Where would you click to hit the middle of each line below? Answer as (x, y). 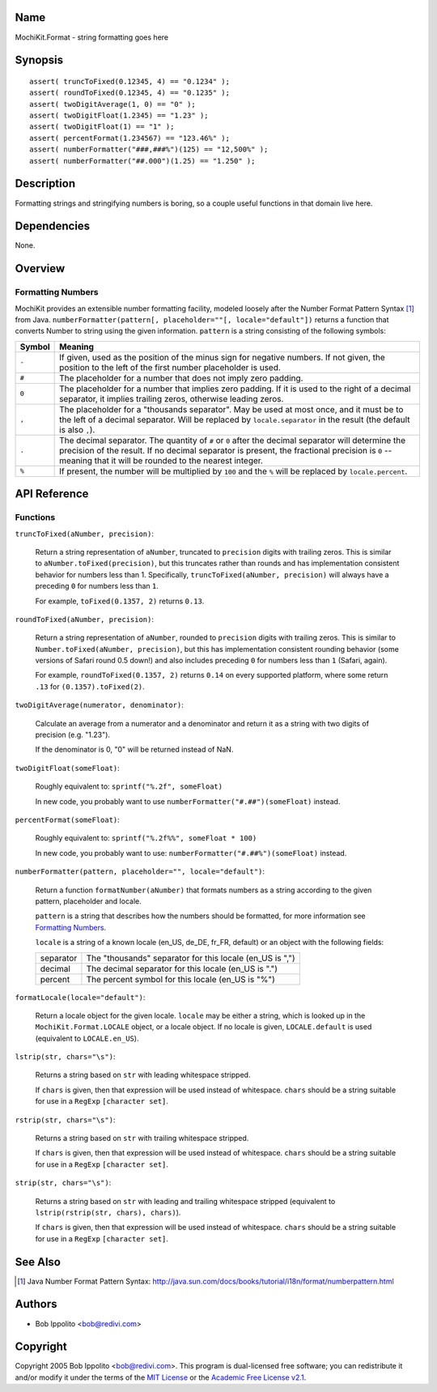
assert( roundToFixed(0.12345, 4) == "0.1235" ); (130, 93)
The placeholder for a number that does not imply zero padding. (181, 378)
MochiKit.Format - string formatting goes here (92, 37)
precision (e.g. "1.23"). (73, 735)
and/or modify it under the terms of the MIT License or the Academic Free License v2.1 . (161, 1377)
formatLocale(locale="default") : (80, 997)
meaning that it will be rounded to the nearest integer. (161, 460)
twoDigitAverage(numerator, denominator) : (99, 705)
